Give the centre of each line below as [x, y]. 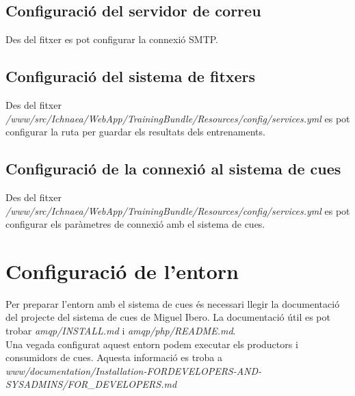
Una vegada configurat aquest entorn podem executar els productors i [152, 344]
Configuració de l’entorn [122, 270]
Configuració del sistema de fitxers [131, 76]
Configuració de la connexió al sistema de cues [173, 169]
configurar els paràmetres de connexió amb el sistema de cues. [135, 224]
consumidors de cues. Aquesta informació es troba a [114, 357]
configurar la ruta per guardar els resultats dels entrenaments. [135, 132]
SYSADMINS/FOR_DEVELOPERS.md [91, 384]
